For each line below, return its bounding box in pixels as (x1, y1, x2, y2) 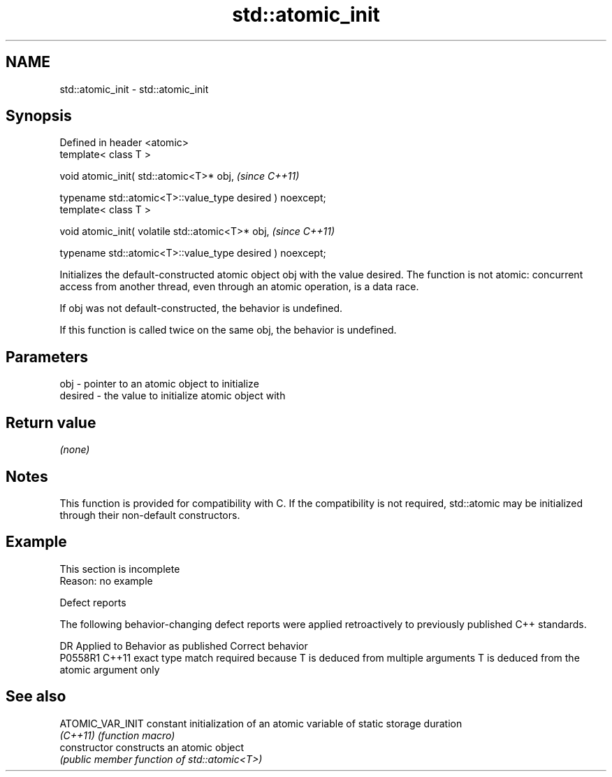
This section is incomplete (59, 562, 180, 575)
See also (6, 687, 66, 706)
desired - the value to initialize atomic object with (59, 390, 286, 402)
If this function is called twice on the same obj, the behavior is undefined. (59, 324, 397, 336)
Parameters (6, 348, 88, 366)
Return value (6, 413, 96, 432)
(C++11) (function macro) (59, 729, 175, 741)
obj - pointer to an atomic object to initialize (59, 378, 259, 390)
